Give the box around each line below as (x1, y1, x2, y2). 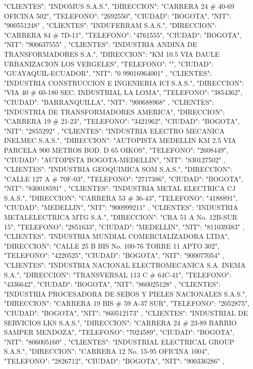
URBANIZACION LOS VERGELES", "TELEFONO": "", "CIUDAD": (4, 58, 213, 69)
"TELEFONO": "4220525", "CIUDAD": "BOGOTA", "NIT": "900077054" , (4, 250, 225, 260)
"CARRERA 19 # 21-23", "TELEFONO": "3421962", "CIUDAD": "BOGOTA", (4, 116, 240, 126)
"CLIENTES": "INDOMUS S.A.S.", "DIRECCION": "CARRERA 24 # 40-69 (4, 1, 234, 11)
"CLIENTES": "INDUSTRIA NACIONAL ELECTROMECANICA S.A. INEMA (4, 260, 246, 270)
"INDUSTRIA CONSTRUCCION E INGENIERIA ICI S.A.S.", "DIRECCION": (4, 77, 244, 88)
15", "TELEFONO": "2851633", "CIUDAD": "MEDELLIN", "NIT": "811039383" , (4, 221, 245, 231)
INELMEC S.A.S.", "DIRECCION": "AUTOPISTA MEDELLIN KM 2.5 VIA (4, 135, 236, 145)
